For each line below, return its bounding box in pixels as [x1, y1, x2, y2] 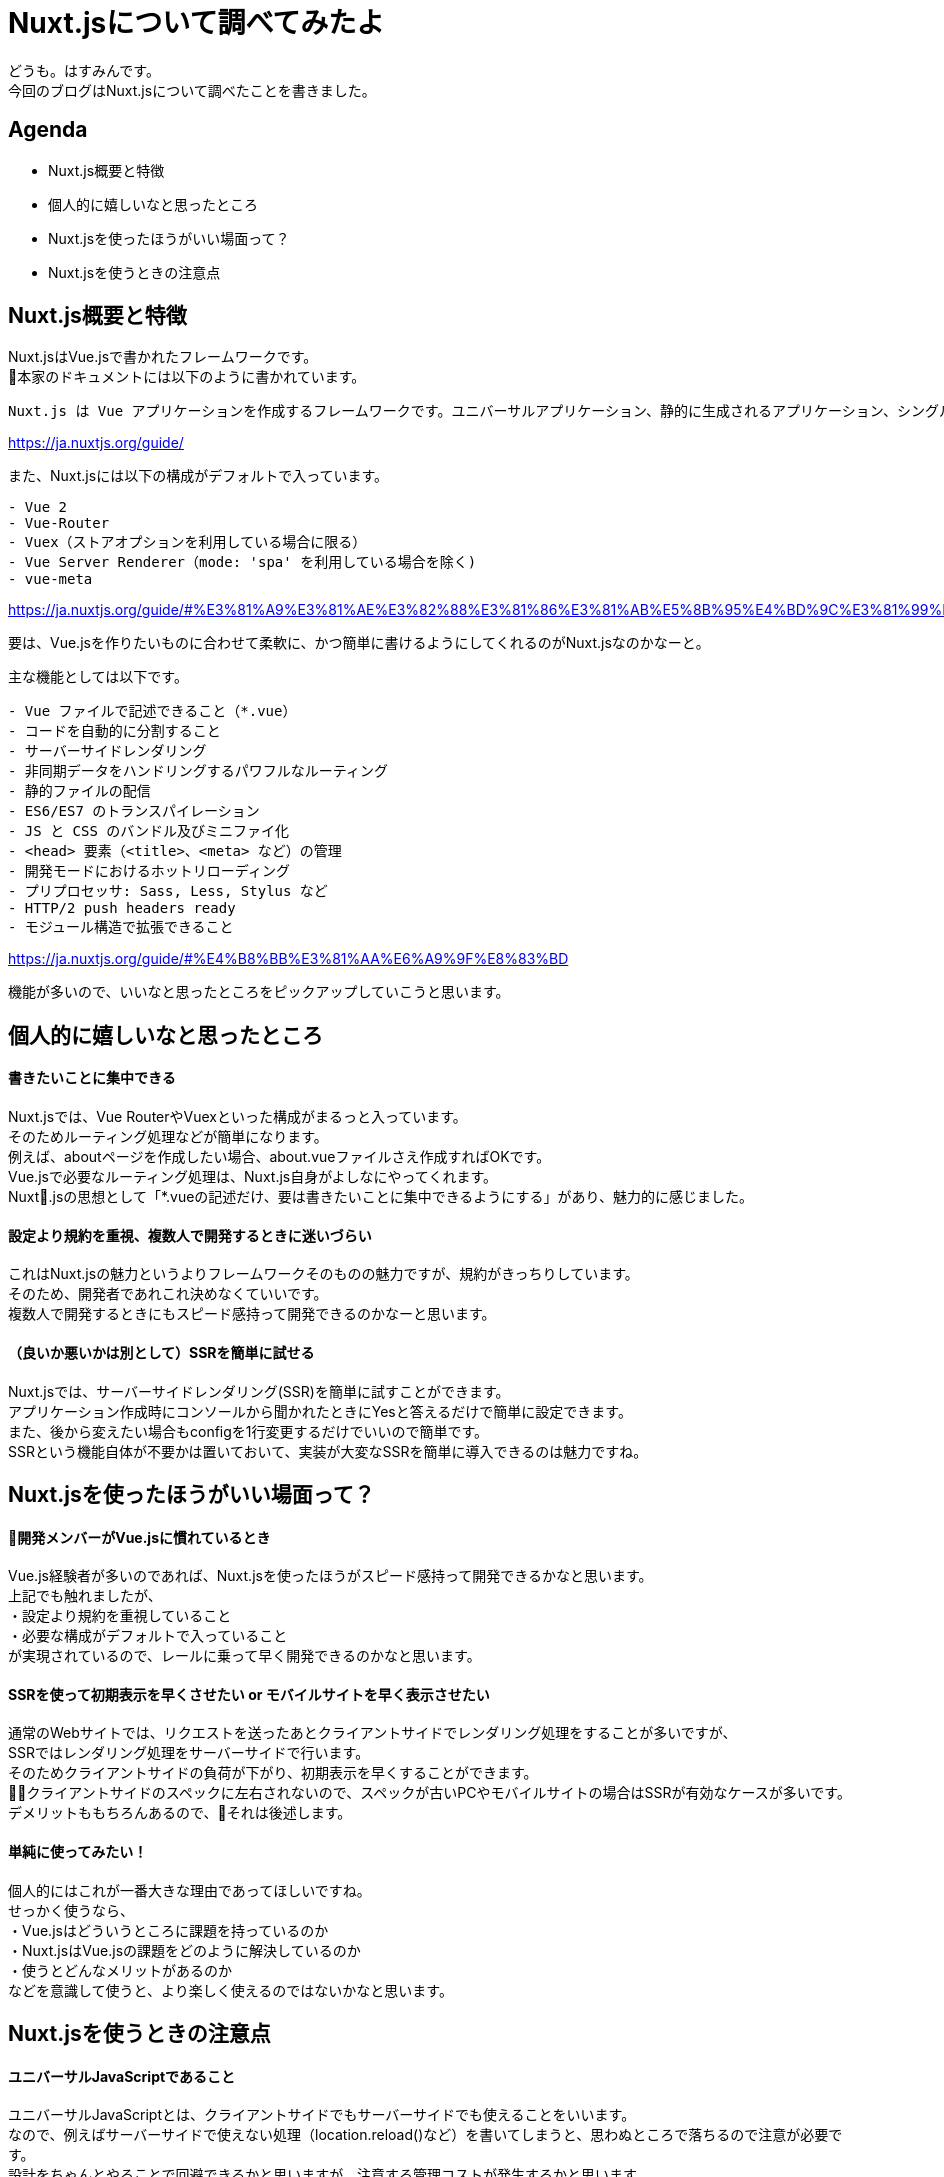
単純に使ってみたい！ [8, 1842, 148, 1860]
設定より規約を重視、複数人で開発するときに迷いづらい [8, 1226, 372, 1244]
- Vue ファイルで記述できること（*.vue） [8, 703, 297, 720]
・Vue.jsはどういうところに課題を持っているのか [8, 1921, 329, 1939]
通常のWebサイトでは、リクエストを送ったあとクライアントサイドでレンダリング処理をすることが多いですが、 [8, 1724, 737, 1742]
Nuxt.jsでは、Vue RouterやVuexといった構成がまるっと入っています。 [8, 1108, 467, 1126]
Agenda [8, 117, 88, 143]
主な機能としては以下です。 [8, 668, 188, 686]
